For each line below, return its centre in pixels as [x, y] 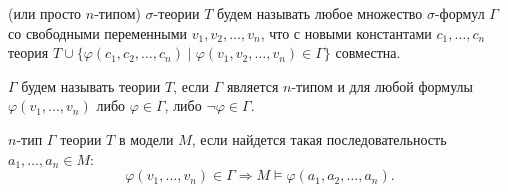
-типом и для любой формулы [382, 85]
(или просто [45, 13]
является [252, 85]
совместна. [368, 52]
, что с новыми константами [346, 32]
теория [28, 52]
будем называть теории [91, 85]
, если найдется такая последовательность [319, 138]
